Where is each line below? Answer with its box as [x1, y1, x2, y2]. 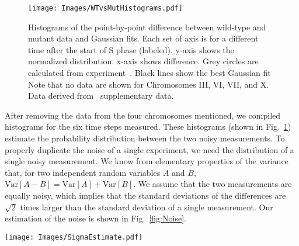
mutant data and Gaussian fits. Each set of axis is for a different [28, 32, 259, 44]
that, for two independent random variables [5, 166, 161, 178]
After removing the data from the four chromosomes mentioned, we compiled [5, 109, 281, 121]
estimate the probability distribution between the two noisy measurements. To [5, 132, 285, 144]
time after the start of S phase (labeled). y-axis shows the [28, 43, 234, 56]
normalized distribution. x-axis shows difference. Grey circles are [28, 55, 259, 67]
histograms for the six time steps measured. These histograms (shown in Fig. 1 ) [5, 120, 291, 133]
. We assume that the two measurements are [133, 178, 292, 190]
